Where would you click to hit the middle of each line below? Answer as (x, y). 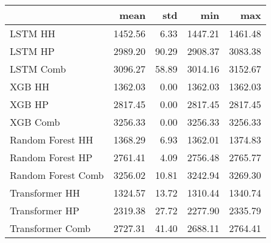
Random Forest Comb (57, 175)
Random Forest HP (51, 157)
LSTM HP (32, 51)
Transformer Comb (50, 228)
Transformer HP (45, 210)
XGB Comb (35, 122)
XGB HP (29, 104)
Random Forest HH (52, 140)
